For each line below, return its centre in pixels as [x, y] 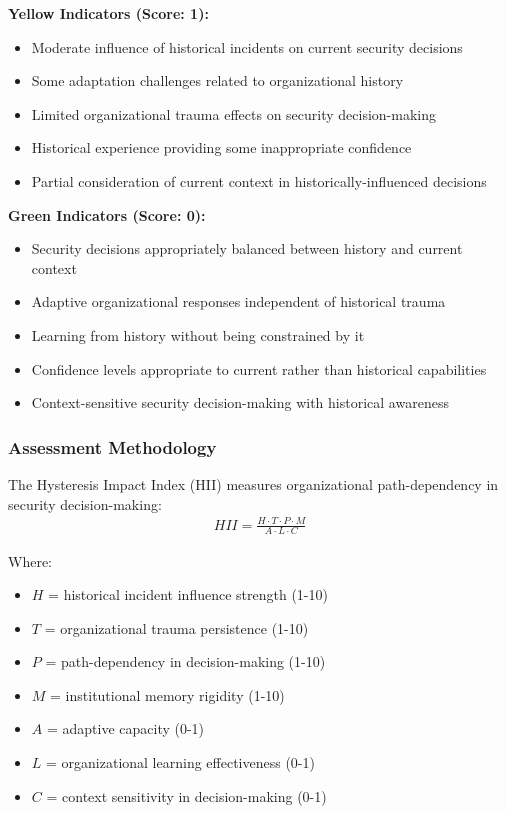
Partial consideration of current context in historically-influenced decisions [259, 180]
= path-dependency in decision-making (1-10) [185, 661]
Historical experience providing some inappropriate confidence [221, 147]
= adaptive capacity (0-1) [125, 728]
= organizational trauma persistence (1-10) [176, 627]
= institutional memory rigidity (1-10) [167, 694]
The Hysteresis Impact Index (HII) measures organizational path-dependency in [253, 483]
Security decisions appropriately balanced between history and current [247, 248]
